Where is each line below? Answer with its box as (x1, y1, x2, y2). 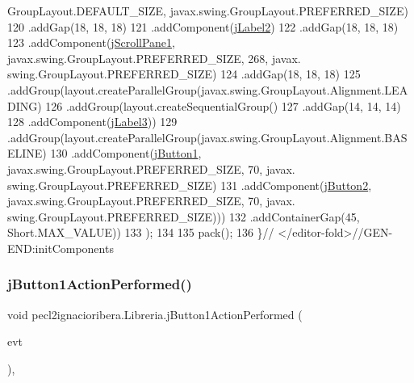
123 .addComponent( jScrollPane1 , (7, 34, 175, 51)
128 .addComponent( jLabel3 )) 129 (7, 113, 178, 130)
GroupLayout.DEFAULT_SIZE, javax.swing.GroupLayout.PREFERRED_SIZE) (7, 2, 408, 19)
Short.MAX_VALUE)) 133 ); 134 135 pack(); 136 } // (7, 224, 274, 241)
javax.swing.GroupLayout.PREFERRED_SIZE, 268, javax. (7, 49, 301, 66)
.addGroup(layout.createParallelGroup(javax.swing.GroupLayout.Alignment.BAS (7, 128, 408, 145)
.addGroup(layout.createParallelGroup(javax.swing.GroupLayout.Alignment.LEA (7, 81, 408, 98)
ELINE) (7, 145, 47, 162)
